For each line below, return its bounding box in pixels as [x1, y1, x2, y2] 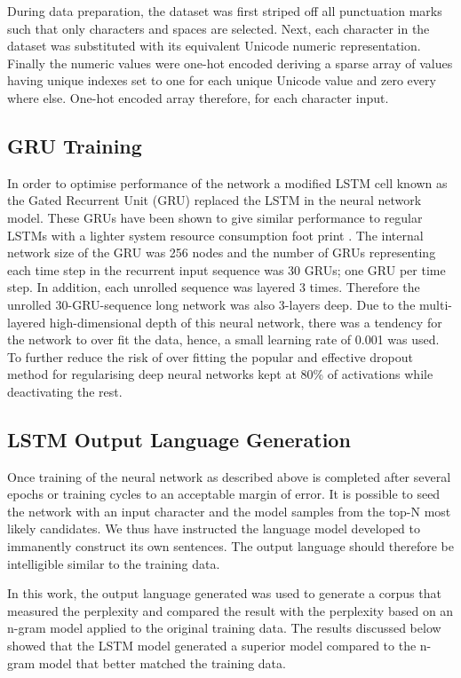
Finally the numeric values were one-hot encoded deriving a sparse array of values [7, 53, 453, 72]
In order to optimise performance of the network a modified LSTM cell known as [7, 173, 448, 192]
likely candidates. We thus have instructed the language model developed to [7, 519, 420, 538]
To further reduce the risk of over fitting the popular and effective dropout [7, 347, 413, 366]
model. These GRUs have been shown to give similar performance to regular [7, 208, 423, 226]
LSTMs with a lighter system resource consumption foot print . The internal [7, 225, 424, 244]
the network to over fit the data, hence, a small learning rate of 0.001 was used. [7, 330, 440, 349]
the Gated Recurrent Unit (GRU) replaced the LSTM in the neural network [7, 191, 422, 209]
